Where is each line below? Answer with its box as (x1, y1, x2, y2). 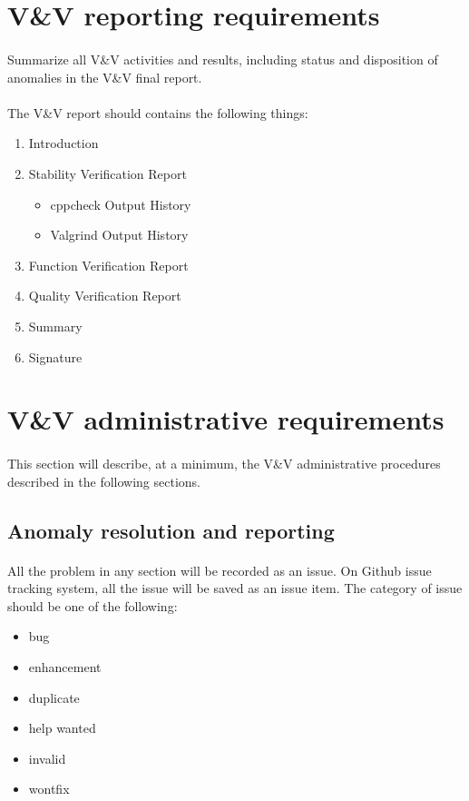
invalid (28, 748, 66, 767)
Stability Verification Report (28, 163, 187, 183)
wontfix (28, 779, 70, 798)
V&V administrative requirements (7, 400, 445, 438)
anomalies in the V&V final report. (7, 67, 202, 86)
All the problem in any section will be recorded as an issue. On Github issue (7, 560, 432, 579)
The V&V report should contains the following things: (7, 103, 308, 122)
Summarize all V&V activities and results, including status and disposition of (7, 49, 438, 68)
